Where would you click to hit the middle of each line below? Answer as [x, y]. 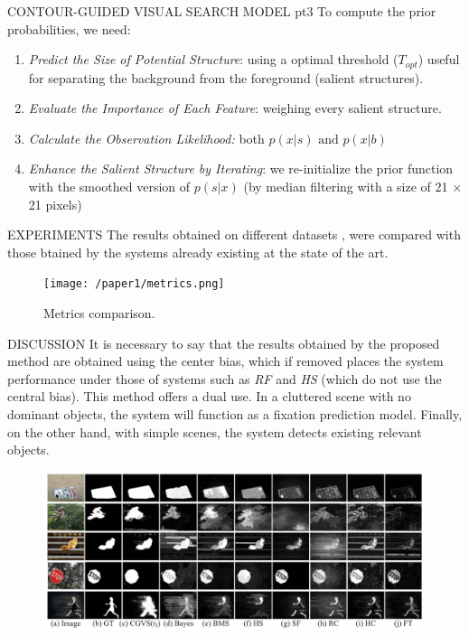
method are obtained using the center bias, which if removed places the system [225, 361]
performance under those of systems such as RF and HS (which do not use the [225, 378]
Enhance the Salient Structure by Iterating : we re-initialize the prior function [241, 169]
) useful [439, 59]
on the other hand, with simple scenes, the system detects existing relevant [215, 431]
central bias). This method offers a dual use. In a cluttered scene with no [209, 396]
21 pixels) [55, 204]
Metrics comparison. [99, 313]
